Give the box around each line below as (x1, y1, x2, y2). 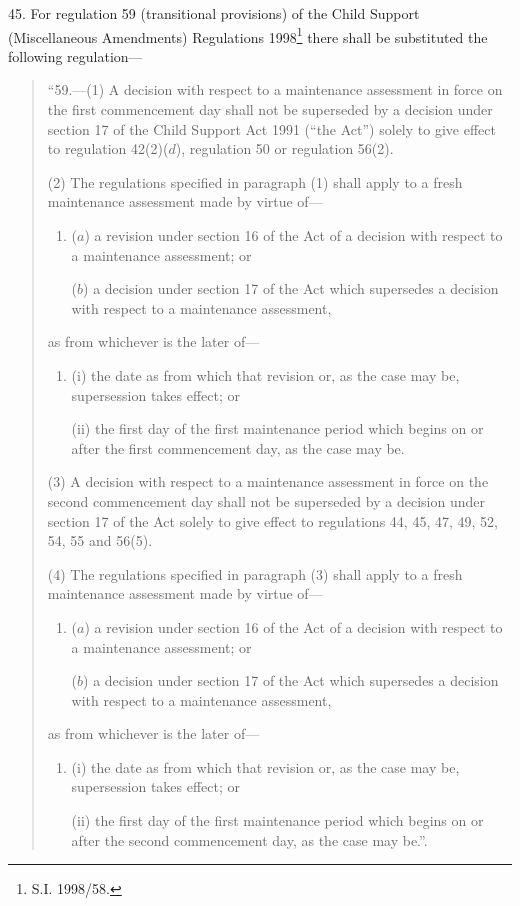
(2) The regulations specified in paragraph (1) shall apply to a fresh (47, 171, 463, 192)
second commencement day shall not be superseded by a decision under (47, 490, 485, 511)
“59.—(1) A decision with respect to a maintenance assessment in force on (47, 79, 503, 100)
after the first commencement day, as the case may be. (71, 437, 405, 458)
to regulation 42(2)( (47, 138, 169, 159)
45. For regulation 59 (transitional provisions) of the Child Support (8, 3, 420, 23)
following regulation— (8, 45, 143, 66)
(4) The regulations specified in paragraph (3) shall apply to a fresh (47, 563, 463, 584)
